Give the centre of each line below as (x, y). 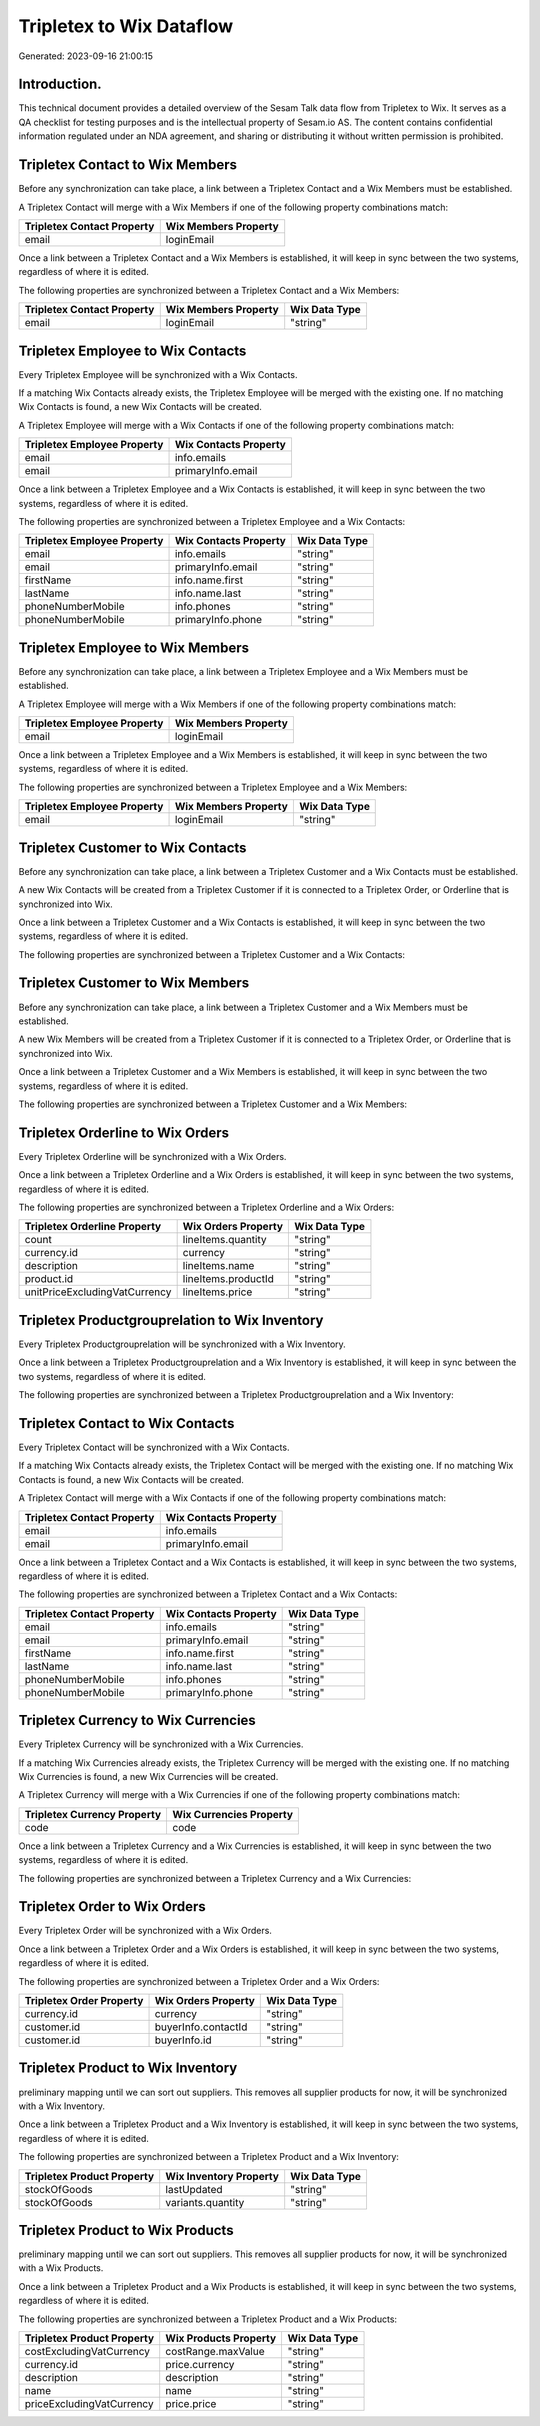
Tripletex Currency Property (93, 1814)
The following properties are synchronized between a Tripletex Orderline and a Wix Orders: (206, 1207)
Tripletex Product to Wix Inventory (128, 2068)
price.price (191, 2403)
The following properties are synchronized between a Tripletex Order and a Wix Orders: (199, 1981)
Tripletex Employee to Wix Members (134, 647)
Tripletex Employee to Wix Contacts (132, 350)
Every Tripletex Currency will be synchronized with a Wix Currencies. (161, 1744)
